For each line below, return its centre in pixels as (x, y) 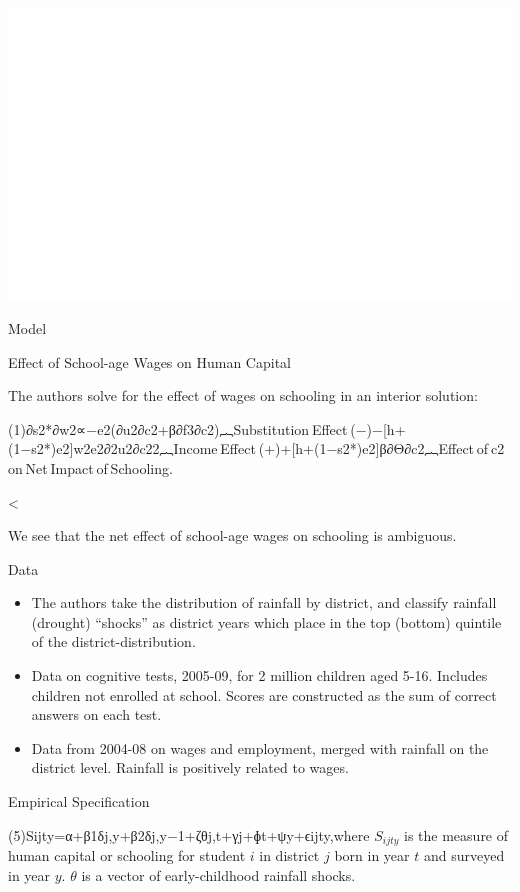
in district (289, 855)
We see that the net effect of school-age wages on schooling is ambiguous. (232, 535)
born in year (372, 855)
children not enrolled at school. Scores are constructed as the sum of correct (264, 694)
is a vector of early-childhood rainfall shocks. (218, 874)
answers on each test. (96, 714)
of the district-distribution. (113, 641)
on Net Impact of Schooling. (90, 467)
